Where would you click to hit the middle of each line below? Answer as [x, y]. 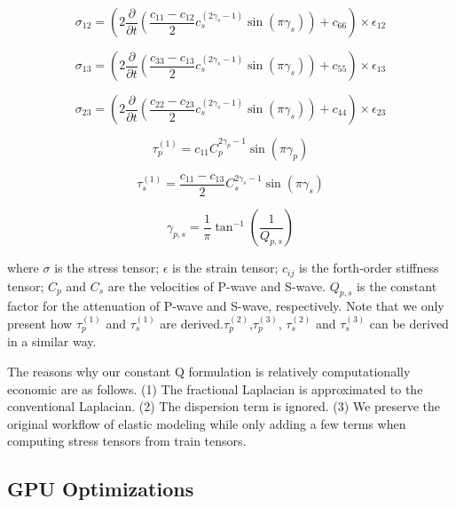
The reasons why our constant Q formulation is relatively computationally [209, 371]
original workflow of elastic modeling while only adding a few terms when [207, 423]
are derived [190, 323]
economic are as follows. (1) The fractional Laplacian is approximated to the [215, 388]
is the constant [397, 285]
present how [40, 323]
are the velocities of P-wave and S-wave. [216, 285]
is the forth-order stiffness [369, 268]
